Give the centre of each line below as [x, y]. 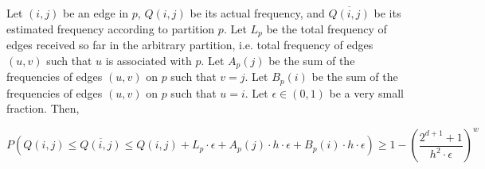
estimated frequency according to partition [111, 28]
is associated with [149, 60]
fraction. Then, [43, 108]
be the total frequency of [327, 28]
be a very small [367, 92]
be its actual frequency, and [257, 13]
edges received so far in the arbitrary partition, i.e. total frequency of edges [190, 45]
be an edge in [96, 13]
